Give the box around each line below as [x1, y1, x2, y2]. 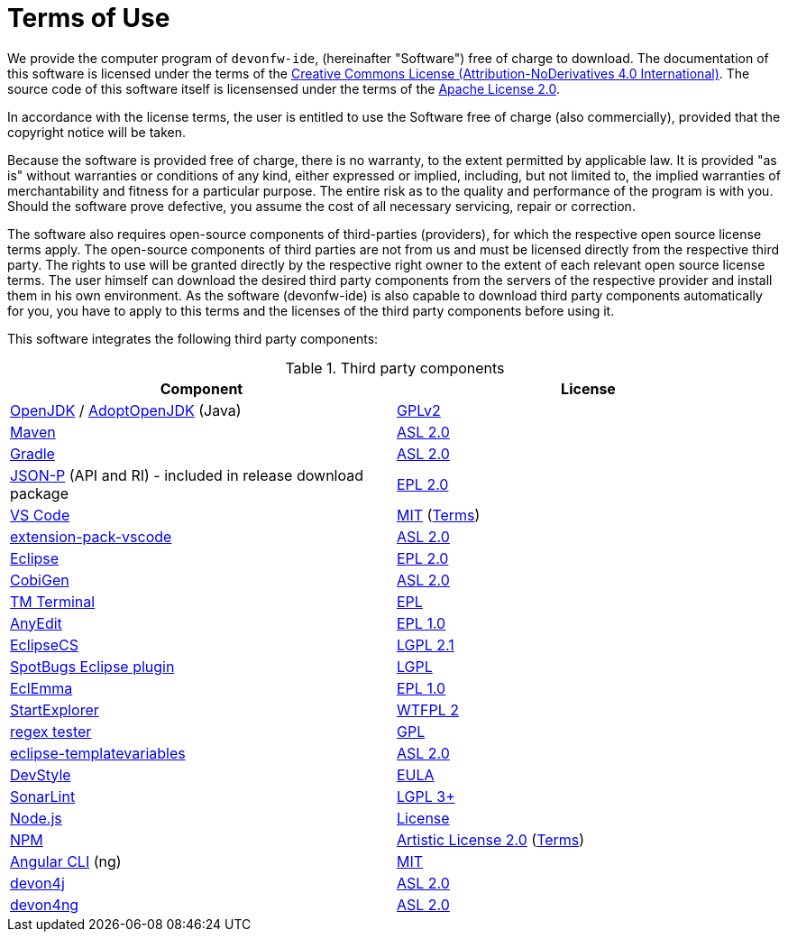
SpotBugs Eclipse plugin [10, 657, 175, 676]
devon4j [10, 873, 65, 892]
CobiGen [10, 570, 69, 589]
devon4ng [10, 895, 79, 914]
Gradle [10, 444, 55, 463]
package [10, 483, 69, 502]
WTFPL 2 [397, 700, 460, 719]
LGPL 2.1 [397, 635, 454, 654]
